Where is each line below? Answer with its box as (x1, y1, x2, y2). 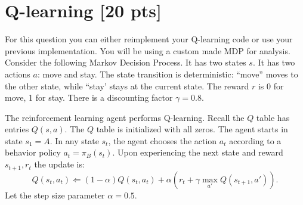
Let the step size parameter (5, 188, 105, 201)
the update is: (34, 158, 85, 170)
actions (5, 67, 30, 80)
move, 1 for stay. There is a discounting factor (5, 91, 173, 104)
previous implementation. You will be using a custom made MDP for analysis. (5, 44, 290, 57)
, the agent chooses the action (108, 134, 217, 147)
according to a (229, 134, 282, 147)
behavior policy (5, 146, 61, 159)
